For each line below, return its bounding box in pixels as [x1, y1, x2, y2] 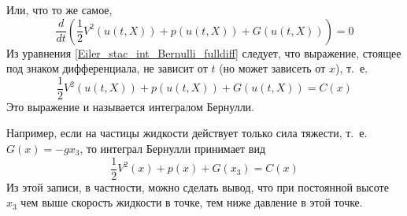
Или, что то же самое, [6, 2, 113, 17]
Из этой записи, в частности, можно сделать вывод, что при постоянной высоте [6, 178, 389, 195]
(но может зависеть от [219, 60, 326, 76]
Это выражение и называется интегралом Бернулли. [6, 98, 255, 114]
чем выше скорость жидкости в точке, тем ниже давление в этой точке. [20, 194, 363, 210]
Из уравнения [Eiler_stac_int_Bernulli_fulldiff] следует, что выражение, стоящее [6, 44, 401, 61]
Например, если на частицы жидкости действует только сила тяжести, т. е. [6, 125, 368, 141]
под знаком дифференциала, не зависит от [6, 60, 208, 76]
